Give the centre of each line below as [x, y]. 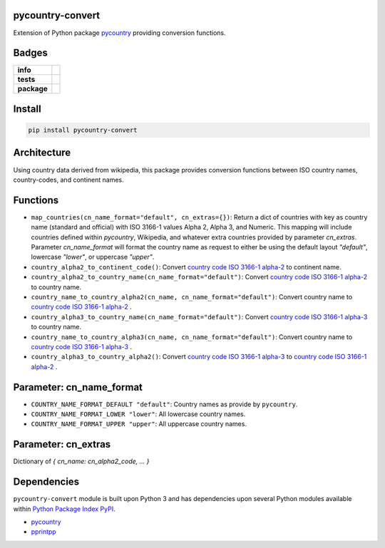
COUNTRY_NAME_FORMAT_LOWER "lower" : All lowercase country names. [138, 414]
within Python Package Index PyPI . [64, 509]
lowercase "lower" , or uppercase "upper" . [93, 257]
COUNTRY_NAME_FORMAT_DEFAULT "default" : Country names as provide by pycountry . [164, 404]
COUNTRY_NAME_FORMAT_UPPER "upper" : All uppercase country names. [139, 424]
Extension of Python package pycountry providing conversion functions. [119, 33]
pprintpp [43, 532]
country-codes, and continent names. [68, 180]
